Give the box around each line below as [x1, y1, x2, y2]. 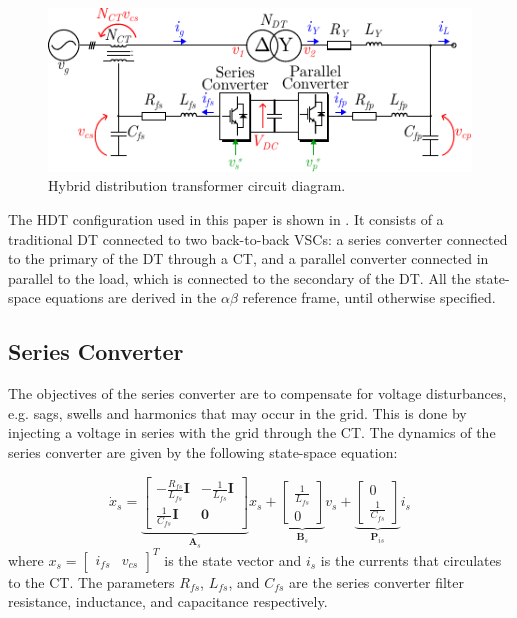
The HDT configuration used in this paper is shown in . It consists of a [8, 208, 444, 229]
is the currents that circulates [320, 549, 502, 570]
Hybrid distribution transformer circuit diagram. [48, 175, 346, 196]
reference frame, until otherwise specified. [242, 287, 496, 308]
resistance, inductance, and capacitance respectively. [8, 591, 328, 612]
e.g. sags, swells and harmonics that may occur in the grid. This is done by [8, 402, 467, 423]
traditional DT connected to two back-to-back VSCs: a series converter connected [8, 228, 508, 249]
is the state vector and [164, 549, 302, 570]
